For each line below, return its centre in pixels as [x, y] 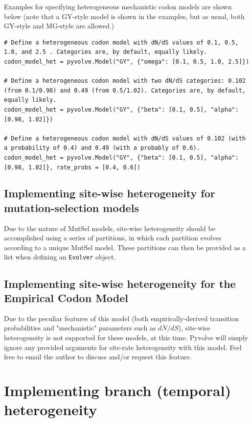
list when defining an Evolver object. [60, 257]
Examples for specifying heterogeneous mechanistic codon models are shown [118, 6]
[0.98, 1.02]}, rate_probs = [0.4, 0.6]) [72, 167]
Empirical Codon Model [66, 297]
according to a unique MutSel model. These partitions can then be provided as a [125, 247]
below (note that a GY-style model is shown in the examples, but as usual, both [124, 16]
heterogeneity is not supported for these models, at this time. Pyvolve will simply [126, 337]
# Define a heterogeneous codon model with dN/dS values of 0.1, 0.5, [121, 42]
